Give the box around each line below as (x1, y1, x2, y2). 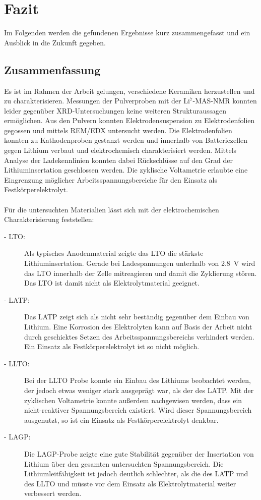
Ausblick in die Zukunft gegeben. (4, 37, 106, 47)
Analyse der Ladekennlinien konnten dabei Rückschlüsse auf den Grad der (4, 154, 233, 165)
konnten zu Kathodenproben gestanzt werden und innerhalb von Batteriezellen (4, 135, 248, 145)
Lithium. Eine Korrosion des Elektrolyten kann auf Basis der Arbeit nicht (24, 321, 252, 331)
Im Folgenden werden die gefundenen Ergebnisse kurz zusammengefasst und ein (4, 27, 250, 38)
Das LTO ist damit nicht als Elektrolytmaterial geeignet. (24, 277, 200, 288)
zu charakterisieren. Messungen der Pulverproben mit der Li (4, 95, 190, 106)
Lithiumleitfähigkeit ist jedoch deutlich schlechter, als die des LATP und (24, 468, 248, 479)
